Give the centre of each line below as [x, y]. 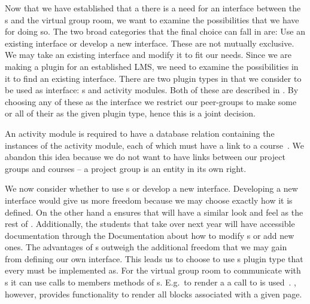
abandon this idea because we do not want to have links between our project [145, 157]
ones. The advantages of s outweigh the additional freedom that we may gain [146, 247]
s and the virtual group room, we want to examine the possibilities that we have [152, 19]
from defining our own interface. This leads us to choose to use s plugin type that [154, 258]
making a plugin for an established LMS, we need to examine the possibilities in [152, 66]
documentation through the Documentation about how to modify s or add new [150, 235]
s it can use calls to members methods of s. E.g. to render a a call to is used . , [151, 282]
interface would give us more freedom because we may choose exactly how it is [149, 200]
